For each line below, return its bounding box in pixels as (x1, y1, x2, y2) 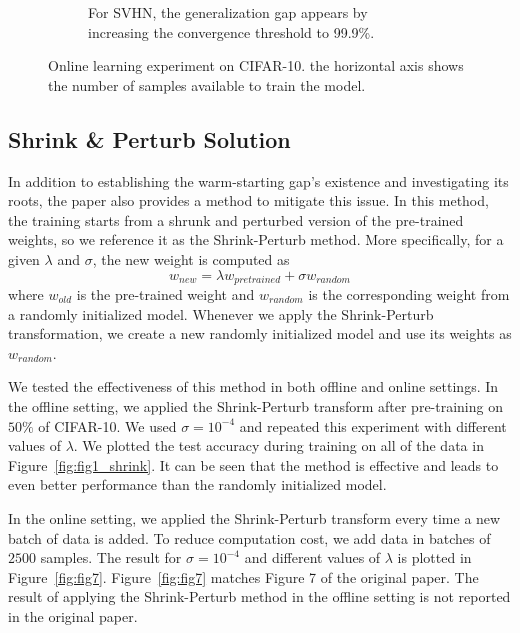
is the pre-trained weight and (76, 284, 255, 304)
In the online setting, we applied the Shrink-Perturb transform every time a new (8, 507, 501, 528)
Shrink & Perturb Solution (8, 123, 291, 154)
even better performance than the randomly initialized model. (8, 474, 387, 495)
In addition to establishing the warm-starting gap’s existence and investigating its (8, 170, 509, 191)
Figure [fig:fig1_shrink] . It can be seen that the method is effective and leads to (8, 454, 499, 475)
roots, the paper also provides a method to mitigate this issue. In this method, (8, 190, 489, 211)
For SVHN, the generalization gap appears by (88, 2, 368, 22)
